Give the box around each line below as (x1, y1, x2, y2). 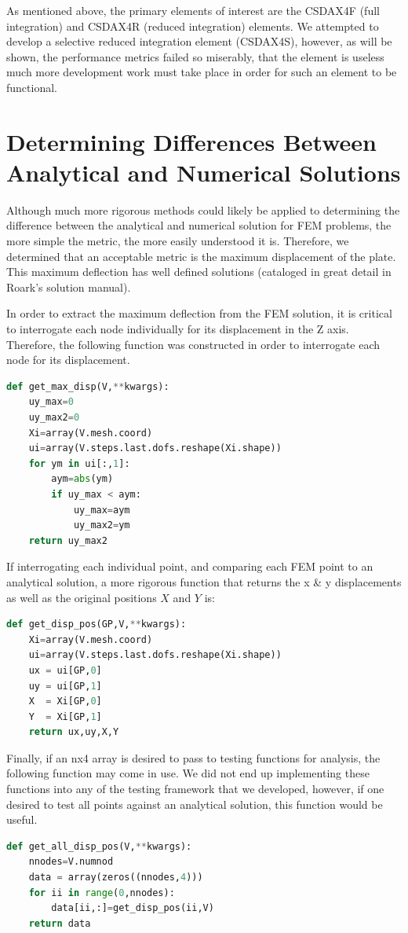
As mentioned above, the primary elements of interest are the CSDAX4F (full (6, 2, 380, 18)
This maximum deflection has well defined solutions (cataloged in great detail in (6, 263, 392, 280)
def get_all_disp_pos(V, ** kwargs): (6, 840, 192, 852)
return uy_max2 (28, 534, 107, 546)
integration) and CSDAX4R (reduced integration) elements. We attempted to (6, 17, 379, 34)
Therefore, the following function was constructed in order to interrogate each (6, 336, 381, 352)
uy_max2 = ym (73, 520, 130, 531)
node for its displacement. (6, 351, 130, 368)
